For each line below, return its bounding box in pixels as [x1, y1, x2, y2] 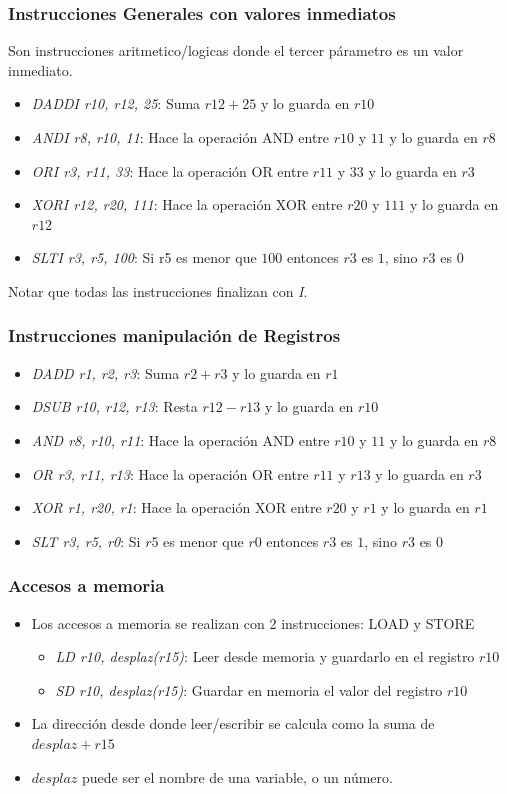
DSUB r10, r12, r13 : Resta [31, 396, 198, 417]
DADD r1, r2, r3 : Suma [31, 362, 180, 383]
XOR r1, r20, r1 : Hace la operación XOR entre [31, 497, 322, 518]
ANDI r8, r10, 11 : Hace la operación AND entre [31, 127, 330, 147]
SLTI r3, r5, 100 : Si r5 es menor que [31, 247, 257, 268]
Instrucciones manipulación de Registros [8, 323, 341, 348]
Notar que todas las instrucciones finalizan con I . [8, 280, 308, 301]
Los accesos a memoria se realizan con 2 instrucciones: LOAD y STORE [31, 612, 475, 633]
